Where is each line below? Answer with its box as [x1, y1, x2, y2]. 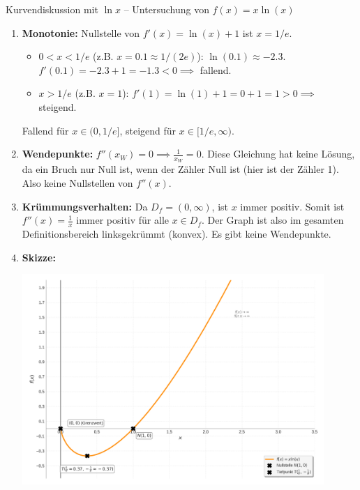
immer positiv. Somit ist [240, 199, 345, 213]
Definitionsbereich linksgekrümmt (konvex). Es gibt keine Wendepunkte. [22, 227, 331, 240]
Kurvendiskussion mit [6, 2, 98, 16]
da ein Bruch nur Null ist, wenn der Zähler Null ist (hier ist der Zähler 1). [22, 162, 339, 176]
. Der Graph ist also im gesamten [201, 213, 344, 227]
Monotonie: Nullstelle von [22, 25, 140, 40]
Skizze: [22, 250, 56, 264]
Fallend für [22, 123, 69, 137]
